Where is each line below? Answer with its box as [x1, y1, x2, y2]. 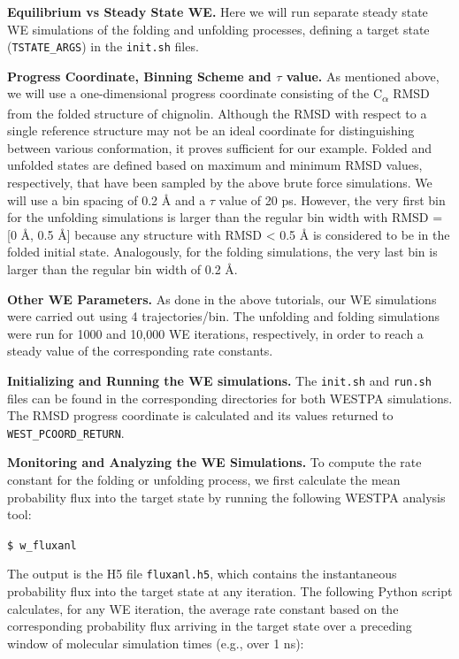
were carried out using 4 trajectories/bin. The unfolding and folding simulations [7, 307, 440, 326]
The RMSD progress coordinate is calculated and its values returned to [7, 406, 394, 425]
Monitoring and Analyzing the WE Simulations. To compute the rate [7, 453, 422, 471]
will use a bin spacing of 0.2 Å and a [7, 190, 206, 209]
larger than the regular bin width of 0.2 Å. [7, 259, 238, 278]
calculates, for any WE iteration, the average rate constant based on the [7, 599, 399, 617]
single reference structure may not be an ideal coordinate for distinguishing [7, 121, 415, 140]
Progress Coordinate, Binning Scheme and [7, 66, 272, 85]
